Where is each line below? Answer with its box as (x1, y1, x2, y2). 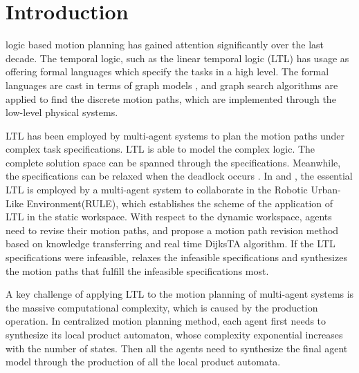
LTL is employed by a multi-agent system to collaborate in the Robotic (6, 182, 308, 197)
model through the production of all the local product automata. (6, 354, 281, 369)
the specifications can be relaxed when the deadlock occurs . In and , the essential (6, 169, 353, 183)
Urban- (311, 182, 341, 197)
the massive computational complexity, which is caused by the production (6, 300, 318, 314)
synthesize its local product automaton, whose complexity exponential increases (6, 327, 343, 341)
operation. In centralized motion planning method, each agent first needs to (6, 314, 326, 328)
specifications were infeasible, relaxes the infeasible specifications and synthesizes (6, 250, 347, 265)
